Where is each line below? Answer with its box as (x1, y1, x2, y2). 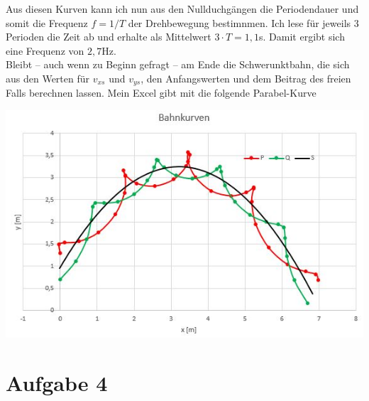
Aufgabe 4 (6, 368, 108, 397)
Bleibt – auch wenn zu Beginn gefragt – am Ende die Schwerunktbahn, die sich (6, 57, 350, 72)
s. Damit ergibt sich (259, 29, 345, 44)
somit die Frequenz (6, 15, 88, 30)
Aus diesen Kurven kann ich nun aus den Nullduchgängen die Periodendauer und (6, 1, 359, 16)
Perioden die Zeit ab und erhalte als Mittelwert (6, 29, 211, 44)
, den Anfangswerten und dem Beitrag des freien (141, 70, 351, 85)
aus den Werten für (6, 70, 90, 85)
